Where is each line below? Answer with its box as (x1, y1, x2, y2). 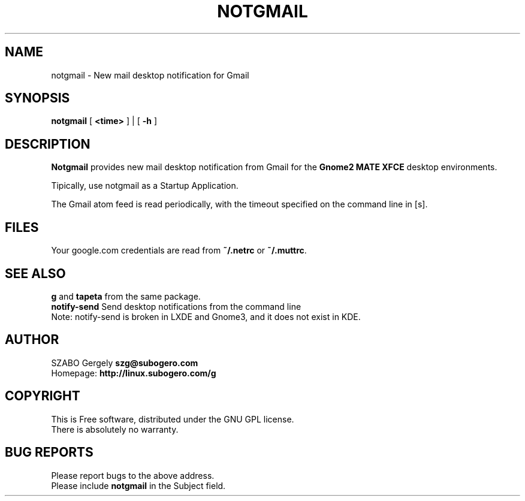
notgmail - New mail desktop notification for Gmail (51, 70, 249, 80)
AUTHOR (5, 332, 59, 348)
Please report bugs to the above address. (51, 470, 215, 481)
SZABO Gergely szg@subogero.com (51, 357, 198, 368)
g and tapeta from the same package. (51, 291, 201, 301)
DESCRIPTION (5, 136, 90, 152)
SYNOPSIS (5, 90, 70, 106)
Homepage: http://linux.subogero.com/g (51, 367, 216, 378)
